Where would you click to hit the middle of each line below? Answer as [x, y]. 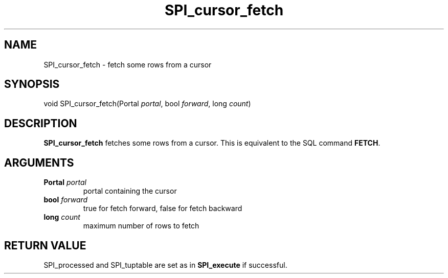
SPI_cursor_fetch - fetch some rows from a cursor [128, 64]
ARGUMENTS [39, 163]
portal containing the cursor [130, 191]
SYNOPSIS [32, 84]
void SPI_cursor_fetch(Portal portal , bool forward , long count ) [147, 104]
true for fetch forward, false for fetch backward [163, 208]
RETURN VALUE [45, 245]
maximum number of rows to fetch [141, 226]
